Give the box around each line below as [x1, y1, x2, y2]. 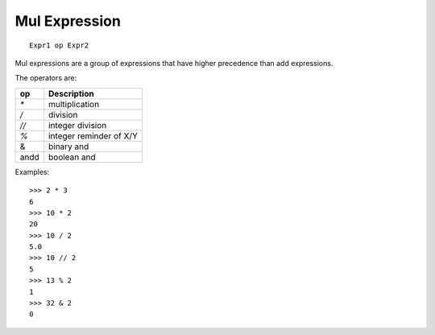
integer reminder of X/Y [48, 130, 139, 141]
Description [48, 88, 94, 99]
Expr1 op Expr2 [29, 40, 89, 50]
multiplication [48, 98, 100, 110]
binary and [48, 141, 89, 152]
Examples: [14, 167, 50, 176]
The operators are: [14, 73, 77, 83]
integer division [48, 119, 107, 130]
